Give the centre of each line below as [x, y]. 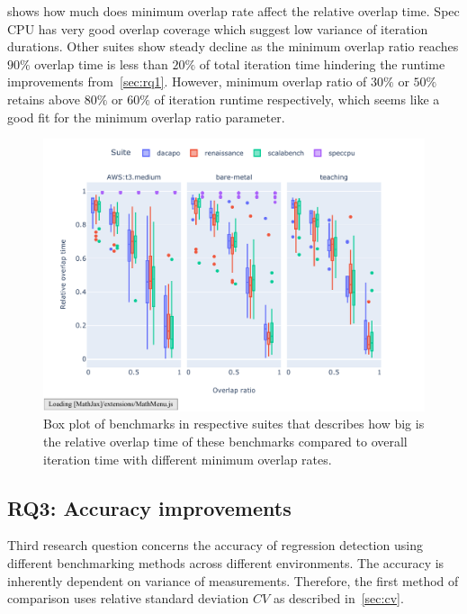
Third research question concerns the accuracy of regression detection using [215, 545]
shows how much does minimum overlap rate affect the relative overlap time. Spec [233, 11]
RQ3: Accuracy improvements [149, 507]
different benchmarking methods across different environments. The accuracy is [226, 563]
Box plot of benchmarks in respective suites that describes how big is [234, 424]
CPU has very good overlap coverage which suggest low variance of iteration [218, 28]
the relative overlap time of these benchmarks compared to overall [225, 442]
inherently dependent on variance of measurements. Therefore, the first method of [233, 580]
